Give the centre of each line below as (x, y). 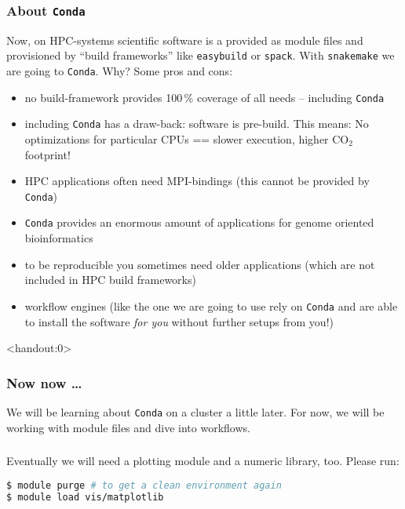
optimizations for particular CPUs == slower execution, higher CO (187, 139)
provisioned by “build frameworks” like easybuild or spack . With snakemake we (201, 55)
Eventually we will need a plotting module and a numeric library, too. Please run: (203, 461)
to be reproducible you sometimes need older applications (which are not (200, 264)
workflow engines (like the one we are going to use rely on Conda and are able (211, 305)
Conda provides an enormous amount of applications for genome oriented (199, 222)
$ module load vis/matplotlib (85, 497)
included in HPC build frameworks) (110, 280)
